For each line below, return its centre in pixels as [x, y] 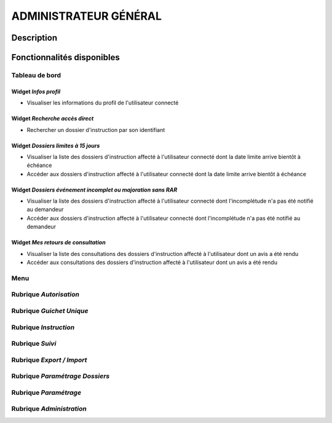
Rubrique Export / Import [49, 360]
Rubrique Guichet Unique [50, 311]
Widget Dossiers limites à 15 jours [56, 146]
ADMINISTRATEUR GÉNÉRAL [87, 16]
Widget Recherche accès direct [53, 118]
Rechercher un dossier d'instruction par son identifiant [96, 130]
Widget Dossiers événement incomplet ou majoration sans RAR [94, 190]
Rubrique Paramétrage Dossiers [61, 376]
